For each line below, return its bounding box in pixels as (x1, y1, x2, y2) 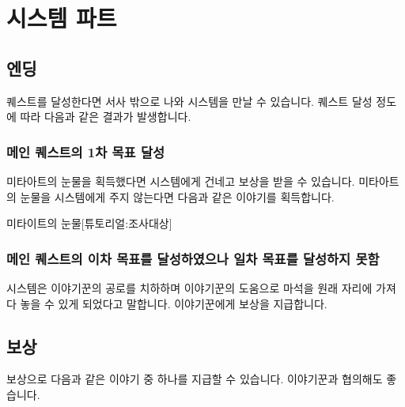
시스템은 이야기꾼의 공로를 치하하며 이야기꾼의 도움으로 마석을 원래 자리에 (6, 279, 373, 296)
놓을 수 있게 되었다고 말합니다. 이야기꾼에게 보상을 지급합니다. (20, 295, 327, 311)
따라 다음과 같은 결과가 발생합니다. (20, 108, 191, 125)
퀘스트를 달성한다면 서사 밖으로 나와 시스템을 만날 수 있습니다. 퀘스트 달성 (6, 92, 373, 109)
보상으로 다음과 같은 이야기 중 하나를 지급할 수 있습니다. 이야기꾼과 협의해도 (6, 371, 383, 387)
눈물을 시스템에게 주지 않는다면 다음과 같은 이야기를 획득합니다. (20, 188, 335, 205)
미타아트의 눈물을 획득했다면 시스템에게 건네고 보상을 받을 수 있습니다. (6, 172, 355, 189)
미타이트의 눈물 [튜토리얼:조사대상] (6, 215, 172, 232)
